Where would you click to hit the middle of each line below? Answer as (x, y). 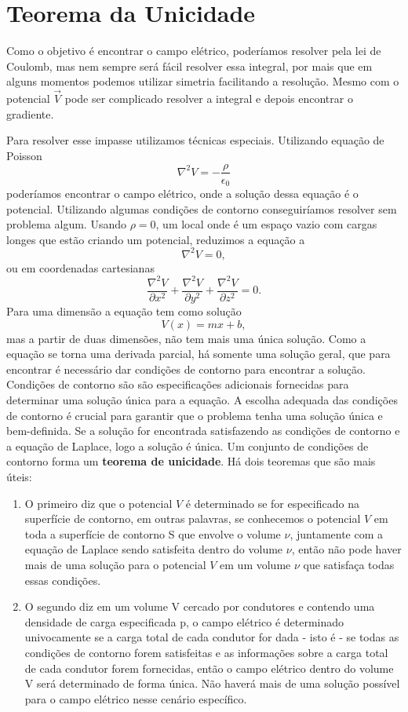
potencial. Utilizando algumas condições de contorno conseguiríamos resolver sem (202, 208)
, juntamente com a (337, 533)
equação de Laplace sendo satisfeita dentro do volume (154, 549)
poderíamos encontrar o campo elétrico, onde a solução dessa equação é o (182, 194)
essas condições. (63, 580)
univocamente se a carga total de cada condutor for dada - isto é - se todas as (212, 637)
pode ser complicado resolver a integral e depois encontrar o (209, 99)
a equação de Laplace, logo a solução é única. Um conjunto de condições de (188, 445)
